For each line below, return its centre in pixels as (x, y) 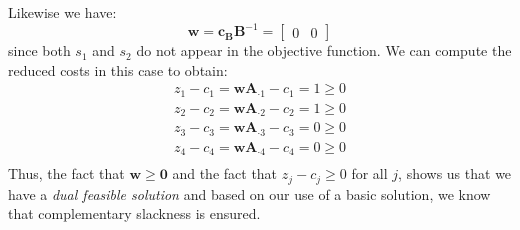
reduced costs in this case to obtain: (118, 69)
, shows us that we (455, 173)
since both (39, 50)
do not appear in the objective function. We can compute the (324, 50)
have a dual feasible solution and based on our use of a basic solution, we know (249, 193)
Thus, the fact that (66, 173)
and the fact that (225, 173)
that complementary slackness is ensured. (134, 213)
